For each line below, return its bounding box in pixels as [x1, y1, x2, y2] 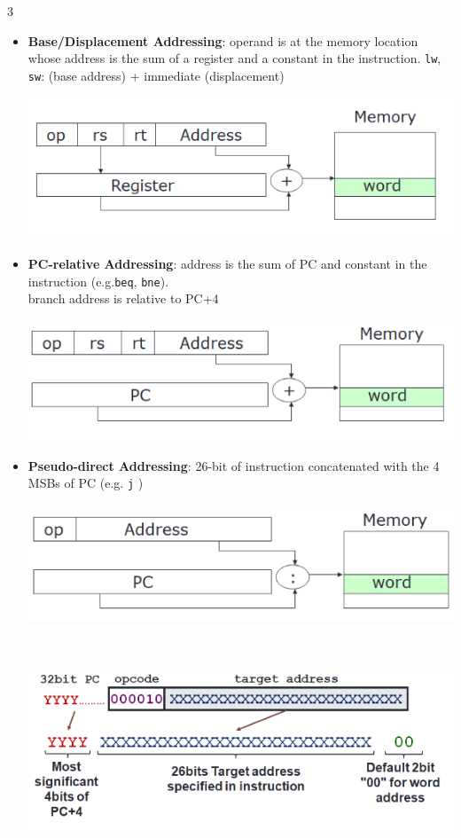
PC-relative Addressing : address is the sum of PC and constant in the [27, 255, 427, 273]
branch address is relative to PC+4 [27, 289, 219, 308]
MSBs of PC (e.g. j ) [27, 474, 144, 492]
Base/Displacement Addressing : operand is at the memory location [27, 31, 418, 50]
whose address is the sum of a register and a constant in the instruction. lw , [27, 49, 441, 67]
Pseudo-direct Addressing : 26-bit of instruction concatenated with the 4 [27, 456, 440, 474]
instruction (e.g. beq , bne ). [27, 271, 169, 290]
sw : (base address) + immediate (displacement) [27, 66, 285, 84]
